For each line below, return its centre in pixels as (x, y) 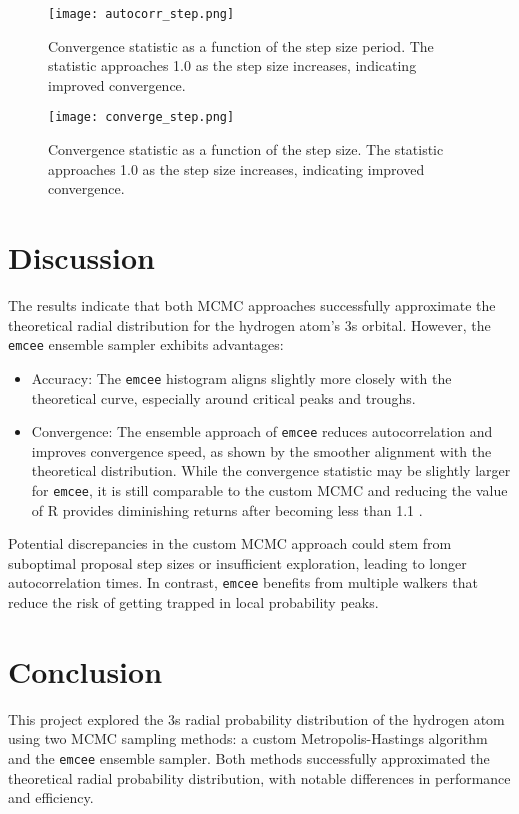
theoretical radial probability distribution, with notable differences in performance (259, 777)
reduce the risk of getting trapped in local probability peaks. (193, 602)
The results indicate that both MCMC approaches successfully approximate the (252, 305)
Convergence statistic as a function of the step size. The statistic (246, 149)
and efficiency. (51, 797)
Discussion (81, 257)
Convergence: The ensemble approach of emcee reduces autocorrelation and (262, 431)
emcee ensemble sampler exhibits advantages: (146, 344)
